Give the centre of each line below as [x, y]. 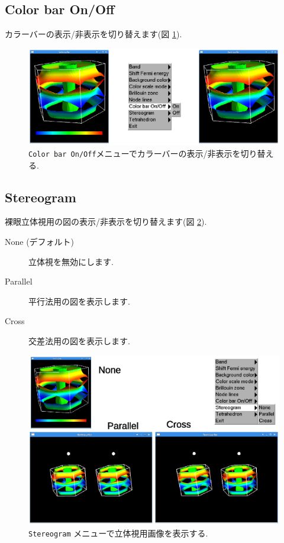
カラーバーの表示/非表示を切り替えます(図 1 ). [93, 34]
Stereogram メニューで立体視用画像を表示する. [118, 533]
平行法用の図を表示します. [79, 301]
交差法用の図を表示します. [79, 340]
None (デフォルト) [40, 241]
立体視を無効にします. [71, 261]
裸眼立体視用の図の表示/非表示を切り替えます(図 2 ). [106, 222]
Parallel [19, 281]
